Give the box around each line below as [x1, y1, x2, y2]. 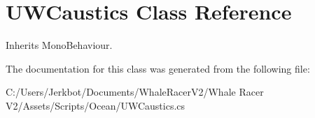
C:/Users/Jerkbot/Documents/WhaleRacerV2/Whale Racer [6, 84, 264, 99]
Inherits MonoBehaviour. [6, 38, 113, 52]
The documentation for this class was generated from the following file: [6, 61, 310, 75]
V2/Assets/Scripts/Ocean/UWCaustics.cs [6, 98, 185, 112]
